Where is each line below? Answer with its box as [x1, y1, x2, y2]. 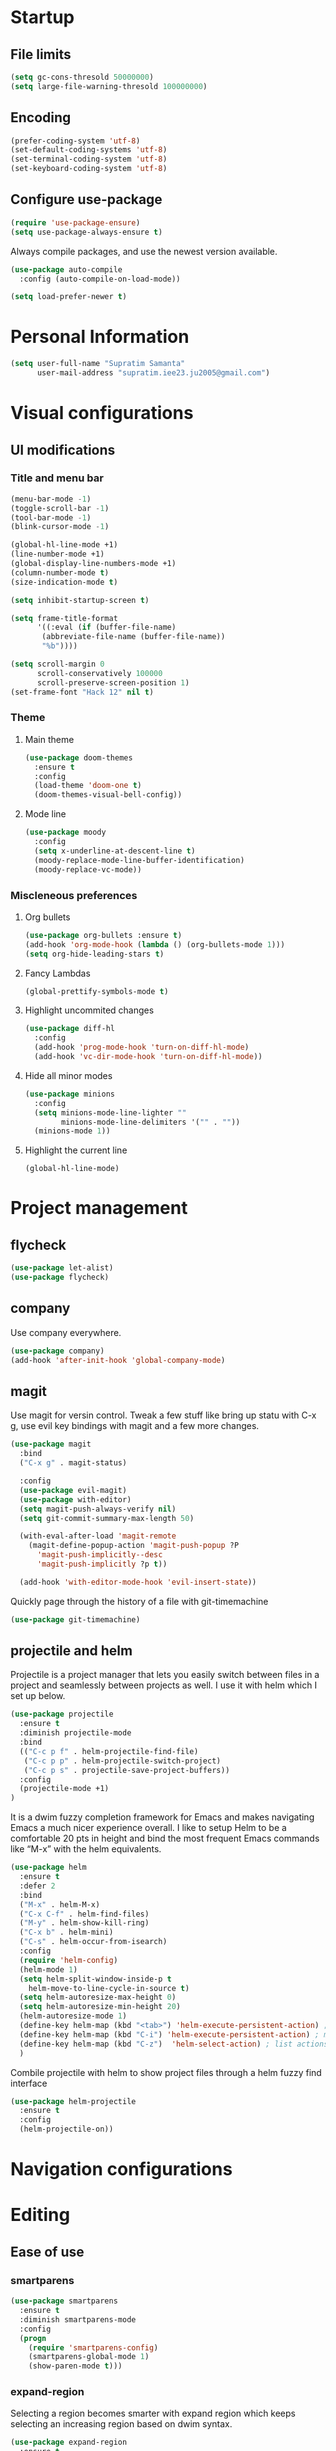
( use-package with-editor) [19, 1494, 132, 1505]
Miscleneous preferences [10, 888, 138, 902]
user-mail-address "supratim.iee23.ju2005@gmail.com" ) [36, 368, 271, 378]
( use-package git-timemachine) [10, 1614, 141, 1625]
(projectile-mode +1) [19, 1784, 110, 1794]
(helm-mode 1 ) [19, 1964, 78, 1975]
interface [10, 2077, 48, 2089]
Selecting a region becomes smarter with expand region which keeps [10, 2407, 296, 2420]
